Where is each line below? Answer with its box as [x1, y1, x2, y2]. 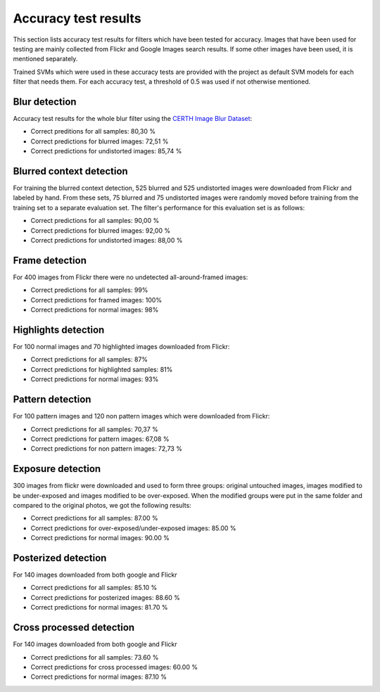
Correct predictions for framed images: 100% [30, 295, 162, 304]
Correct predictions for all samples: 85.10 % [30, 584, 158, 592]
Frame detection [13, 254, 87, 267]
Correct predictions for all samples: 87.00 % [30, 514, 158, 523]
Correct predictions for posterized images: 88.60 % [30, 593, 181, 601]
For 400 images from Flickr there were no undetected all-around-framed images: [13, 273, 248, 281]
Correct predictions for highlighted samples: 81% [30, 365, 173, 373]
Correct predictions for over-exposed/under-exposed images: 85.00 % [30, 524, 236, 532]
